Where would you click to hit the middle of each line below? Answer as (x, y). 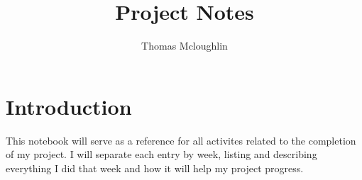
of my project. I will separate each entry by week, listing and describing (161, 154)
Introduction (69, 106)
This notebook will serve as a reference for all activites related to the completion (181, 140)
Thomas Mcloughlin (185, 46)
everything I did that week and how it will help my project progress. (155, 168)
